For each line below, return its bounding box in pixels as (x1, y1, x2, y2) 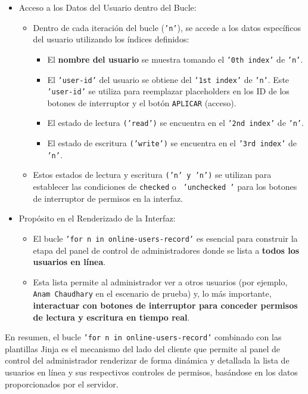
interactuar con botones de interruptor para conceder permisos (33, 299, 298, 312)
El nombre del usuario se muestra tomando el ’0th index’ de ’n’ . (47, 53, 303, 65)
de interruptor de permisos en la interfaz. (33, 192, 183, 204)
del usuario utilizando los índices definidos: (33, 33, 189, 45)
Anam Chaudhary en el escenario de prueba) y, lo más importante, (33, 287, 272, 300)
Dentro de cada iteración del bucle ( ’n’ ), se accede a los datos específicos (33, 21, 301, 33)
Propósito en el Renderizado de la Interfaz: (18, 212, 176, 224)
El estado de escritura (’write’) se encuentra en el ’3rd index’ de (47, 137, 297, 149)
